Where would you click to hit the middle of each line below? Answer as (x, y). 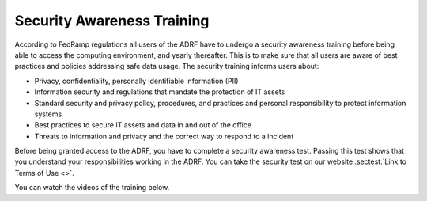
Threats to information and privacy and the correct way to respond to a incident (164, 136)
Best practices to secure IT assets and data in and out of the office (143, 125)
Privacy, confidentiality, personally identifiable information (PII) (136, 81)
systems (48, 114)
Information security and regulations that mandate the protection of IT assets (160, 92)
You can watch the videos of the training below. (92, 188)
